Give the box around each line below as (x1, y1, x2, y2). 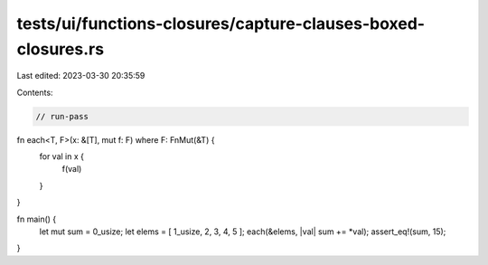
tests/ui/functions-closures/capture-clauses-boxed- (16, 14, 425, 33)
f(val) (61, 164, 82, 175)
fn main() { (16, 213, 57, 224)
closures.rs (16, 39, 104, 59)
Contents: (16, 87, 53, 98)
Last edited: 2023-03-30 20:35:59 (16, 71, 145, 81)
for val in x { (39, 151, 85, 162)
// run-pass (35, 111, 89, 121)
